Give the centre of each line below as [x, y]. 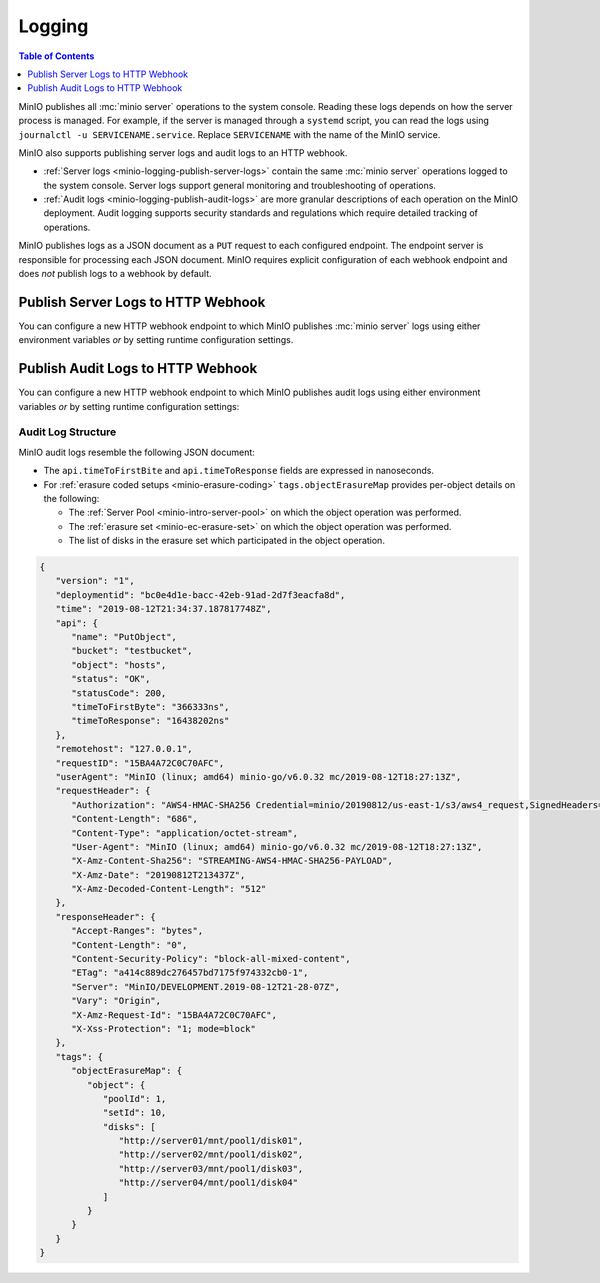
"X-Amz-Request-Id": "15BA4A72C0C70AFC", [174, 1014]
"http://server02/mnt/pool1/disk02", [211, 1154]
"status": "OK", [111, 679]
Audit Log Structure [67, 432]
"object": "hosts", [119, 664]
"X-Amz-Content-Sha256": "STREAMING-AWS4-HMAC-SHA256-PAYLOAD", [232, 861]
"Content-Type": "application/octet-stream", [185, 833]
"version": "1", [95, 581]
